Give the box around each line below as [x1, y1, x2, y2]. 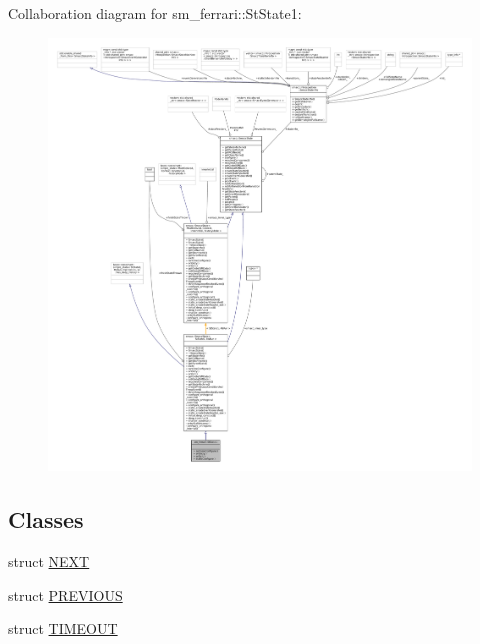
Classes [8, 504, 84, 535]
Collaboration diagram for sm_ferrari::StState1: [8, 3, 302, 23]
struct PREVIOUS [8, 584, 123, 605]
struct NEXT [8, 551, 90, 572]
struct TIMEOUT [8, 618, 118, 639]
